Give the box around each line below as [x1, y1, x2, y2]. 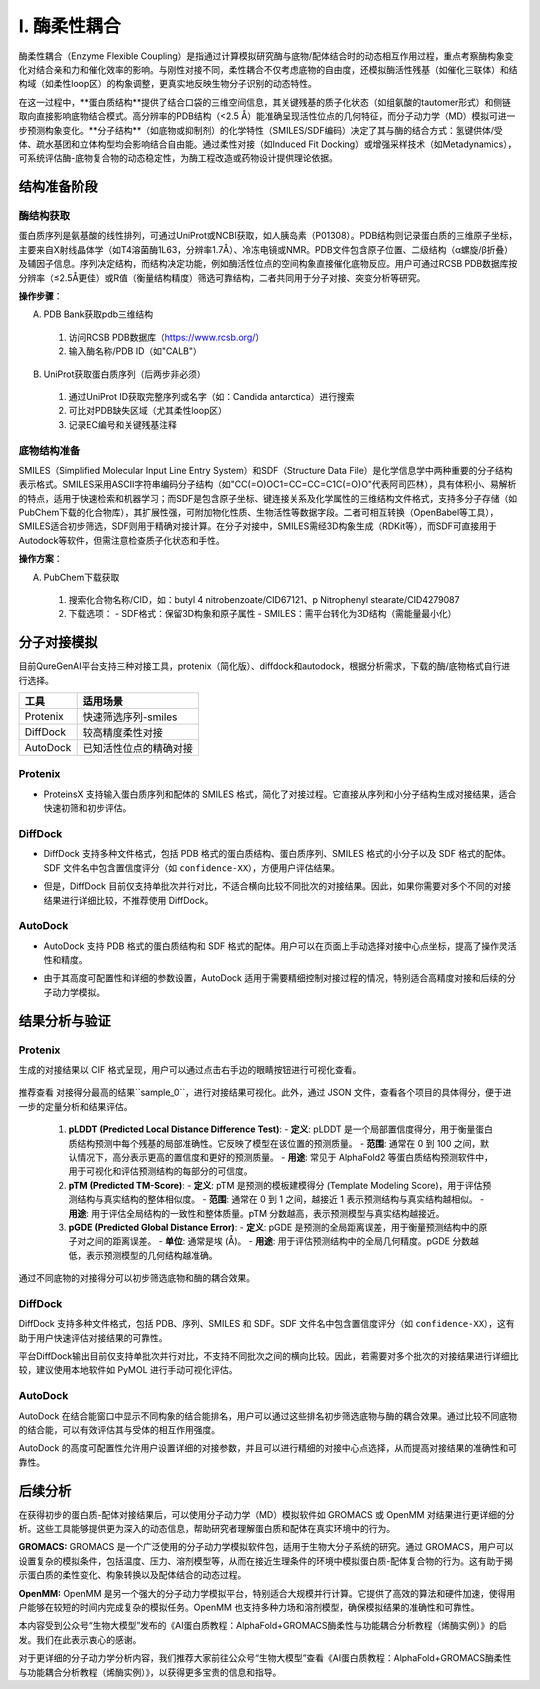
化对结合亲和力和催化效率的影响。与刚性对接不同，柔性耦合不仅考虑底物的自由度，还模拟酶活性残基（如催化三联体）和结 [18, 63, 518, 75]
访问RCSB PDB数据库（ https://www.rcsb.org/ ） [68, 331, 265, 343]
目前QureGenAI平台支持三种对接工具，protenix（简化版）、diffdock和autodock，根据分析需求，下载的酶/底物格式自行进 [18, 660, 511, 672]
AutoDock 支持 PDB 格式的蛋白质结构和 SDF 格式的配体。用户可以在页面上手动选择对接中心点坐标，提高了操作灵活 [43, 940, 517, 952]
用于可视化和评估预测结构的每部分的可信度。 [68, 1165, 253, 1177]
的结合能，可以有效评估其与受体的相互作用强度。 [18, 1423, 220, 1435]
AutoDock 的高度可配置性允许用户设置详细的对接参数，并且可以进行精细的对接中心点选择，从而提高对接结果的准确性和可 [18, 1442, 517, 1454]
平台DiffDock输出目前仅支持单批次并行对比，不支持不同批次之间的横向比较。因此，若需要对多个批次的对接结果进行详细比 [18, 1350, 519, 1362]
